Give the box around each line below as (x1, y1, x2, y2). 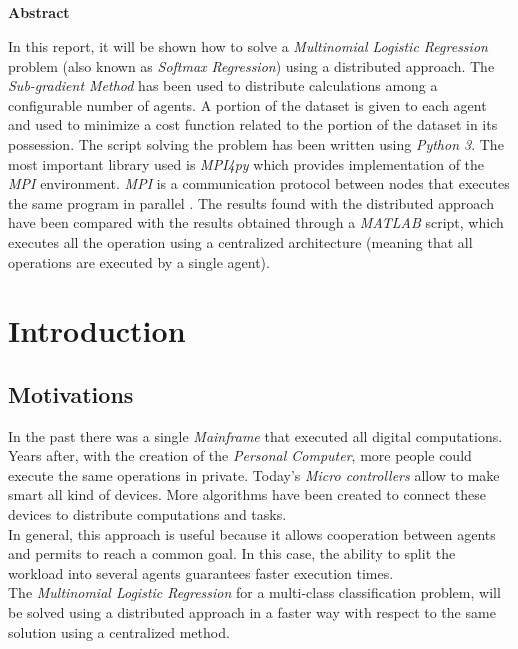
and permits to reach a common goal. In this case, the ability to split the (8, 543, 456, 564)
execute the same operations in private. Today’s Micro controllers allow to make (8, 464, 500, 485)
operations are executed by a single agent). (8, 251, 270, 272)
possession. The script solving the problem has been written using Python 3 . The (8, 133, 504, 154)
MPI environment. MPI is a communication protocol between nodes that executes (8, 173, 510, 194)
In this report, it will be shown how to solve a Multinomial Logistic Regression (8, 35, 488, 56)
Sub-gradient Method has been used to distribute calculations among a (8, 75, 438, 96)
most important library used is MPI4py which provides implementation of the (8, 153, 485, 174)
